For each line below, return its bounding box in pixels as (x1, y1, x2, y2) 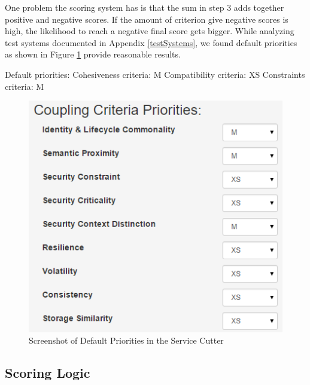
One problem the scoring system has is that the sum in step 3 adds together (5, 1, 284, 13)
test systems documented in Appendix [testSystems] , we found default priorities (5, 36, 297, 48)
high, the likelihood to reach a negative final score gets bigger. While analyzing (5, 25, 294, 37)
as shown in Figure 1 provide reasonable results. (5, 48, 181, 60)
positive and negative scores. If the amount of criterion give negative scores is (5, 13, 288, 25)
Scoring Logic (5, 363, 90, 382)
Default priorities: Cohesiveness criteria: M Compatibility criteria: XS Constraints (5, 68, 305, 80)
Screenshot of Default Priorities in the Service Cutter (29, 334, 224, 347)
